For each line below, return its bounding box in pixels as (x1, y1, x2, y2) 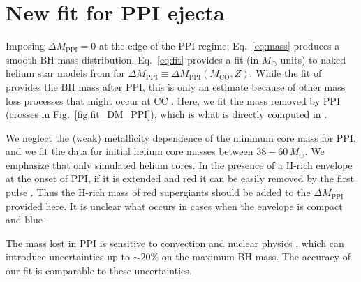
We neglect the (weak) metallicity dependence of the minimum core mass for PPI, (6, 130, 356, 144)
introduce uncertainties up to (6, 249, 130, 264)
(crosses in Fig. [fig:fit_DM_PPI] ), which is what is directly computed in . (6, 107, 327, 121)
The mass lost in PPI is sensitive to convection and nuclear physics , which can (6, 235, 344, 250)
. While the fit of (249, 66, 322, 80)
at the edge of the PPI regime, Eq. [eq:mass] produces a (99, 38, 340, 53)
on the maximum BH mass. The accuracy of (161, 249, 351, 264)
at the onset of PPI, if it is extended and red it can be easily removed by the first (6, 171, 354, 186)
